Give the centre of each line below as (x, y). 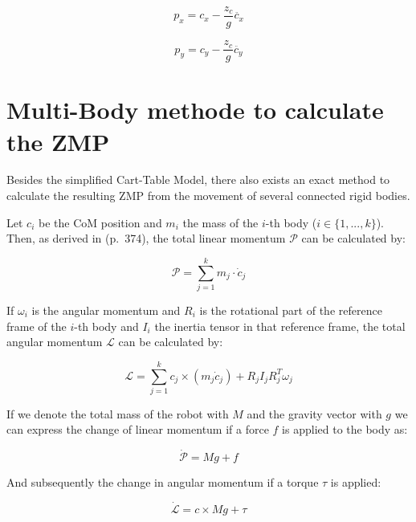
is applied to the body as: (345, 429)
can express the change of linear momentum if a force (138, 429)
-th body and (106, 326)
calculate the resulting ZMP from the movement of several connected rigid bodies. (208, 196)
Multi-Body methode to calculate (195, 110)
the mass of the (220, 222)
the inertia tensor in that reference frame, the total (280, 326)
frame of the (37, 326)
